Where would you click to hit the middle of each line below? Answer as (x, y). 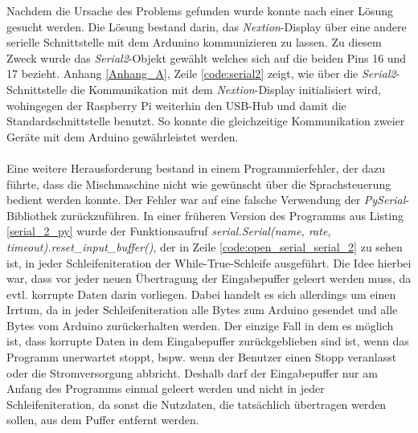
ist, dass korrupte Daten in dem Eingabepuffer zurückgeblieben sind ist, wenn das (208, 341)
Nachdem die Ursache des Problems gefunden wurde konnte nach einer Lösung (200, 10)
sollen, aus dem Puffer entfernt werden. (103, 420)
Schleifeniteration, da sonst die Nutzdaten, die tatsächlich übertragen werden (197, 404)
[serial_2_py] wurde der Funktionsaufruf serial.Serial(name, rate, (169, 231)
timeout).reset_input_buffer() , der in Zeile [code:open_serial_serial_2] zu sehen (205, 246)
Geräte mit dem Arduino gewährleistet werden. (123, 136)
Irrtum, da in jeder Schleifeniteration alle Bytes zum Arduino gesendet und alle (202, 310)
